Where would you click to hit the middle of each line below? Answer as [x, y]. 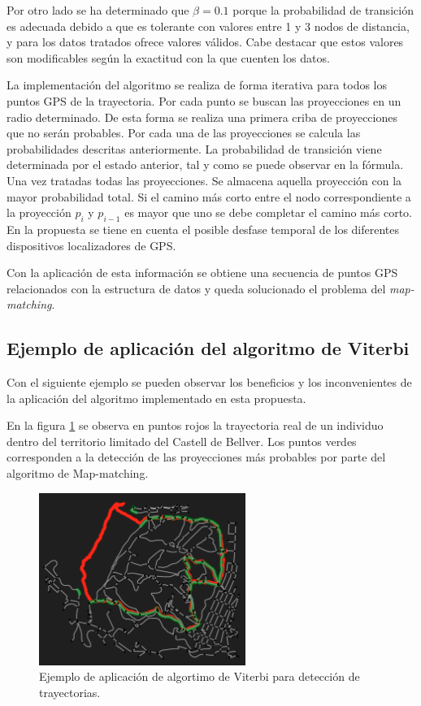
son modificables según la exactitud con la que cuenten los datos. [168, 57]
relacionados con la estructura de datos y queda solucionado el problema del [196, 288]
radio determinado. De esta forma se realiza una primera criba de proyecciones [202, 117]
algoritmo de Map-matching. [78, 473]
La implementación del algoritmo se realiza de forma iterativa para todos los [197, 85]
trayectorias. [70, 692]
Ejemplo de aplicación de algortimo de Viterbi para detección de [200, 676]
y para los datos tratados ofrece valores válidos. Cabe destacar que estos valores [205, 42]
